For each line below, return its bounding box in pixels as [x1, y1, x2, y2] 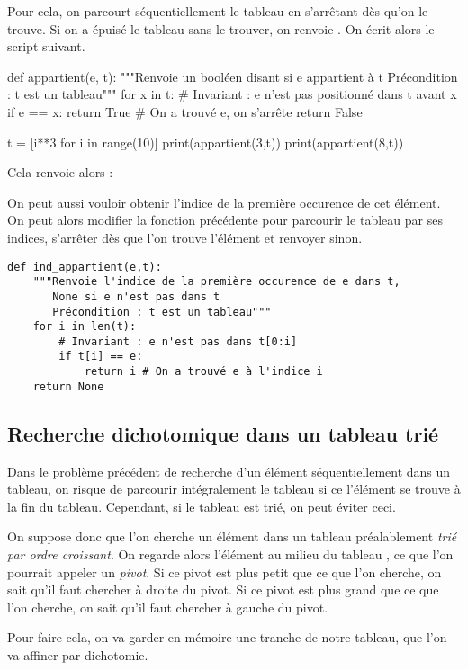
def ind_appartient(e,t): [7, 260, 162, 273]
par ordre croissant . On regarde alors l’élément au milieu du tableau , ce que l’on [7, 545, 454, 564]
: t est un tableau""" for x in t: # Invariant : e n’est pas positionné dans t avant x [7, 85, 457, 103]
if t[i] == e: [58, 350, 143, 363]
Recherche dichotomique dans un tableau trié [7, 419, 439, 447]
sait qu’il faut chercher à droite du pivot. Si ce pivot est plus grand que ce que [7, 580, 439, 599]
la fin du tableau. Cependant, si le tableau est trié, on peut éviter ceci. [7, 496, 396, 515]
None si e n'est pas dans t [52, 290, 220, 303]
